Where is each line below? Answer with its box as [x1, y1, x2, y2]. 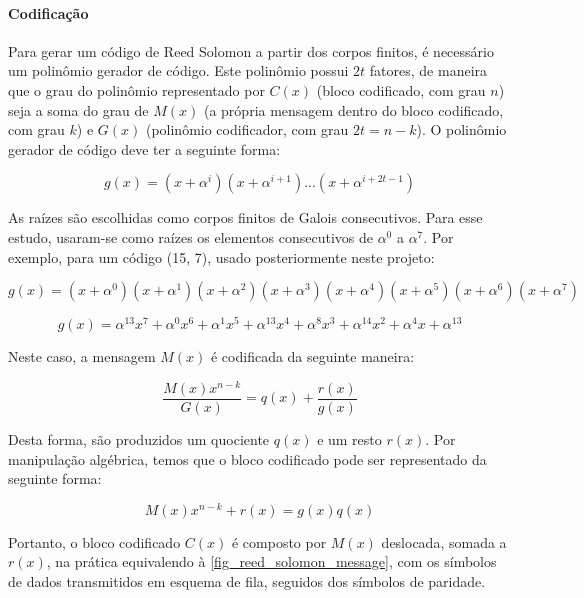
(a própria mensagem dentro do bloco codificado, [203, 99, 504, 120]
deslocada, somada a [381, 531, 507, 552]
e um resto [317, 428, 382, 449]
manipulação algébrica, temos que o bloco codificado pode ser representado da [8, 448, 487, 469]
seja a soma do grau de [8, 99, 149, 120]
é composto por [231, 531, 327, 552]
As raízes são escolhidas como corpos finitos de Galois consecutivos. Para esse [8, 207, 483, 228]
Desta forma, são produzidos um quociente [8, 428, 270, 449]
